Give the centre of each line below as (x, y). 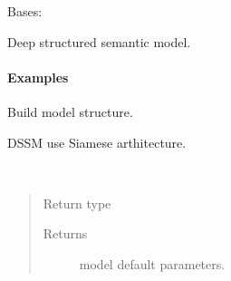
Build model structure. (70, 111)
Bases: (25, 11)
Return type (77, 203)
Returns (65, 233)
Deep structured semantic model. (99, 41)
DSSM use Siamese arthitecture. (97, 142)
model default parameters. (152, 263)
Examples (38, 77)
